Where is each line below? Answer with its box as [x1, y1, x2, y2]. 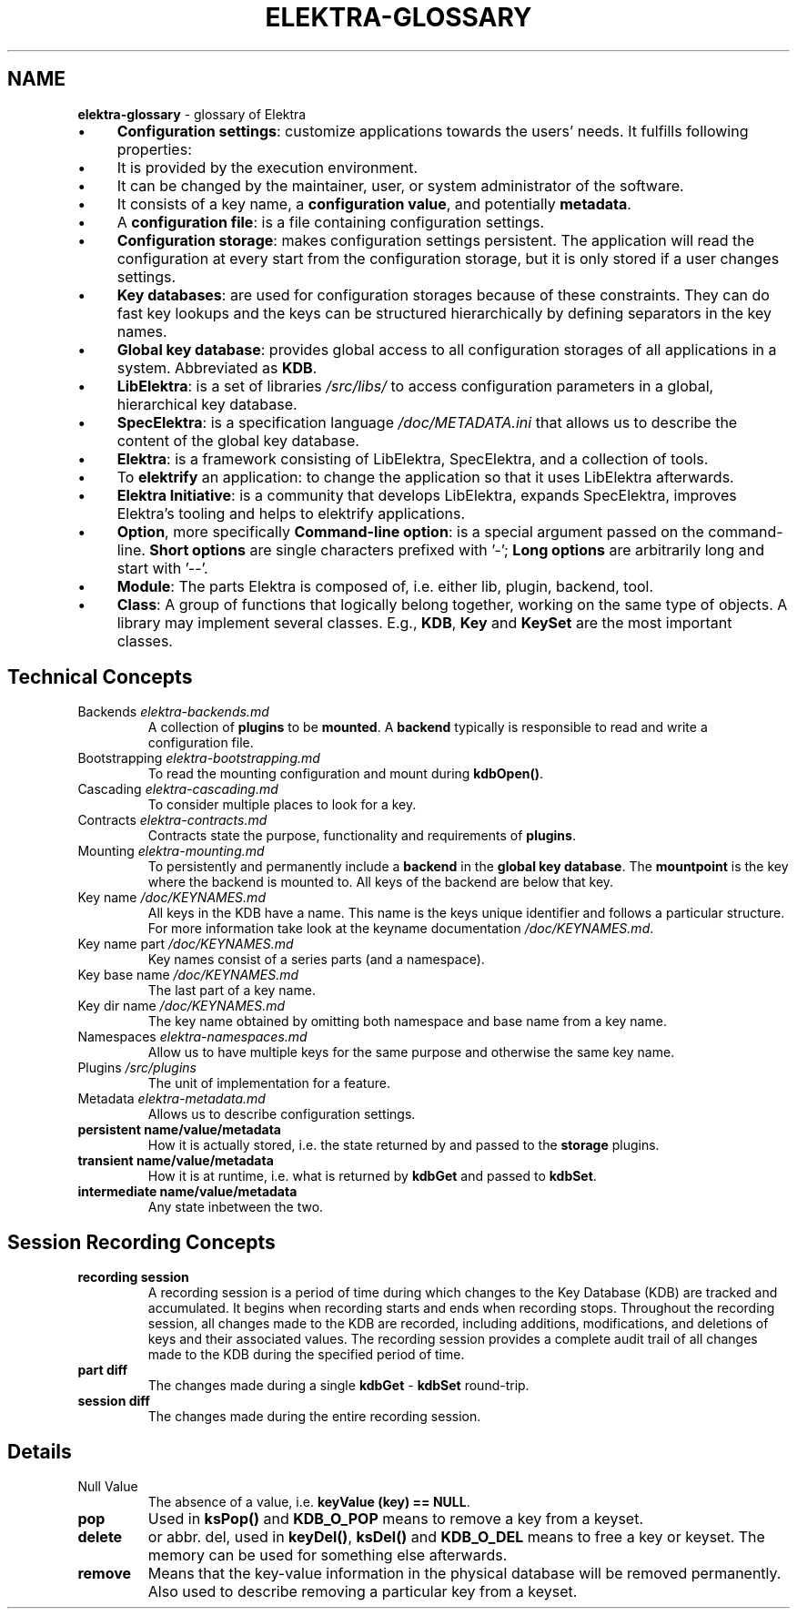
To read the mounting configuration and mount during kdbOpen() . [147, 766, 544, 782]
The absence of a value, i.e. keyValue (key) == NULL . [147, 1494, 470, 1510]
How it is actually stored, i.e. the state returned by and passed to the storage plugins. [147, 1137, 660, 1154]
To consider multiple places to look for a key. [147, 797, 417, 813]
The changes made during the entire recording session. [147, 1408, 481, 1425]
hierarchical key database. [116, 394, 298, 413]
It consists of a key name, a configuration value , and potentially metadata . [116, 194, 631, 213]
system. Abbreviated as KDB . [116, 358, 318, 377]
